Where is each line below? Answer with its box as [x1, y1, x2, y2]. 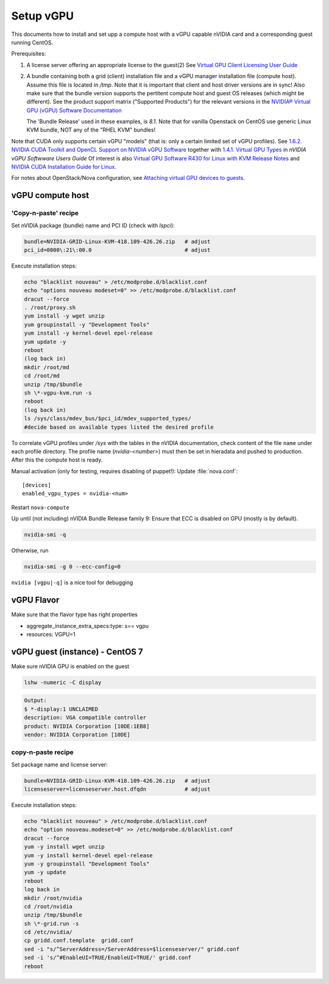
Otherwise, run [11, 547, 49, 554]
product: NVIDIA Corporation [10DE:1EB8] [24, 722, 150, 730]
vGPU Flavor [11, 595, 60, 605]
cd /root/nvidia [24, 903, 73, 910]
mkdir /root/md [24, 363, 69, 371]
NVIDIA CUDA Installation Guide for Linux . [11, 163, 117, 171]
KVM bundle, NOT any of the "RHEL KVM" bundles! [26, 126, 155, 134]
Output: [24, 697, 47, 704]
